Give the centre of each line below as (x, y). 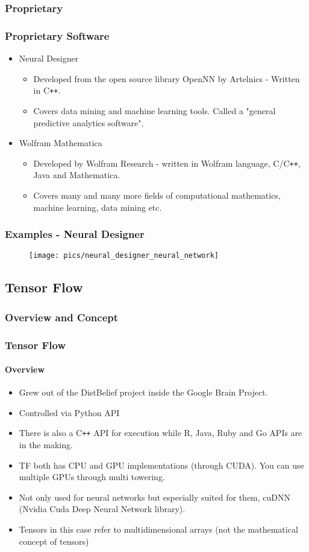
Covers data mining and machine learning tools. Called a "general (154, 110)
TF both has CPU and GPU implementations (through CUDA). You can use (161, 465)
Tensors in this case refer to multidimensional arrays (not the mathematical (158, 529)
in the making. (46, 445)
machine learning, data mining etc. (98, 207)
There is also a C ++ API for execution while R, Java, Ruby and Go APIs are (161, 433)
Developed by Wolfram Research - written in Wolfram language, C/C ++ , (167, 163)
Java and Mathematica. (77, 175)
